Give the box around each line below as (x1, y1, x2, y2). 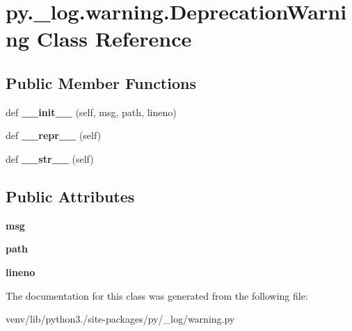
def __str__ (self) (6, 151, 94, 165)
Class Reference (36, 24, 192, 53)
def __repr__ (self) (6, 128, 102, 143)
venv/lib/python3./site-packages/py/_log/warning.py (6, 312, 235, 326)
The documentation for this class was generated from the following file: (6, 288, 308, 302)
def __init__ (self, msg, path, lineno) (6, 104, 177, 119)
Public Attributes (6, 185, 135, 207)
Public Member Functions (6, 72, 196, 93)
